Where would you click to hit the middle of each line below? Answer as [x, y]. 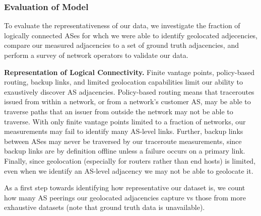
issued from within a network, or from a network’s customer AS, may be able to [127, 101]
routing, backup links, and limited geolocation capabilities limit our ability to [123, 82]
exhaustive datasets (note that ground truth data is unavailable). [105, 207]
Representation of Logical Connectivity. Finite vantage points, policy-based [129, 72]
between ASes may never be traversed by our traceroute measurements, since [123, 141]
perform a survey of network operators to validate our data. [96, 55]
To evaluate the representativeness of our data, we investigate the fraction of [122, 25]
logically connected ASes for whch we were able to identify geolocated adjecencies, [131, 35]
